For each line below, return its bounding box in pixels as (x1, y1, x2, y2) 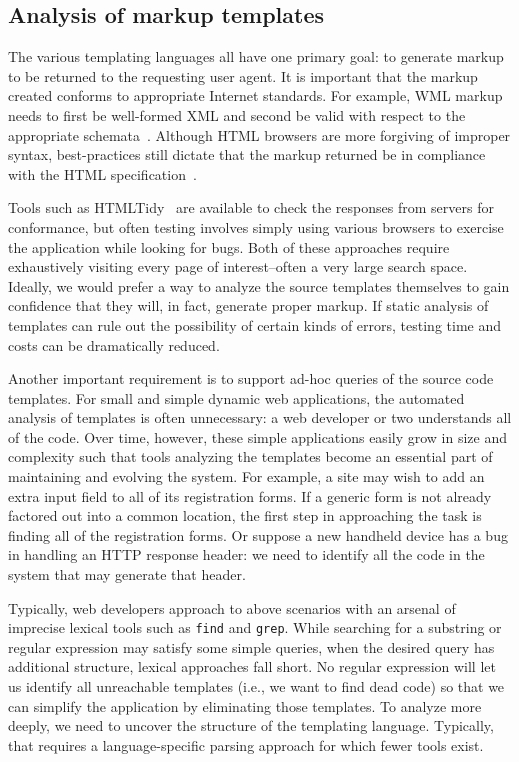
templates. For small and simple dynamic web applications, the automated (8, 387, 465, 408)
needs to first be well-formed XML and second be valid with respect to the (8, 104, 466, 125)
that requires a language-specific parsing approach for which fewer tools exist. (8, 734, 484, 755)
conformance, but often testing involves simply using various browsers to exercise (8, 216, 504, 237)
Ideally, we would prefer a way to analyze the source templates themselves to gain (8, 275, 510, 296)
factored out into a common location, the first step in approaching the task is (8, 505, 482, 526)
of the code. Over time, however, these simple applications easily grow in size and (8, 426, 507, 447)
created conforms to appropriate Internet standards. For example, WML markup (8, 85, 503, 106)
